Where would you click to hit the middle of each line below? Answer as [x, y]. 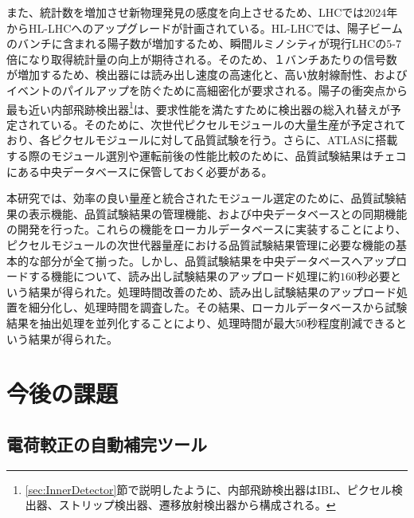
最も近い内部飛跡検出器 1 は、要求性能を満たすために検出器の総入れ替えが [198, 108]
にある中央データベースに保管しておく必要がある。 [140, 171]
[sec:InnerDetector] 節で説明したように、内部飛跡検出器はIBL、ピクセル [208, 489]
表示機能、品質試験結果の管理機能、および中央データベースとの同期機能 [218, 213]
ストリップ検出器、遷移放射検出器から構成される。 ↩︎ [197, 505]
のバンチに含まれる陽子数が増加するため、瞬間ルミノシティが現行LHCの [197, 43]
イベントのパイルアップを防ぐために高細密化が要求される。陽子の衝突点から [207, 90]
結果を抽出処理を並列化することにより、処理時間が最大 [151, 322]
